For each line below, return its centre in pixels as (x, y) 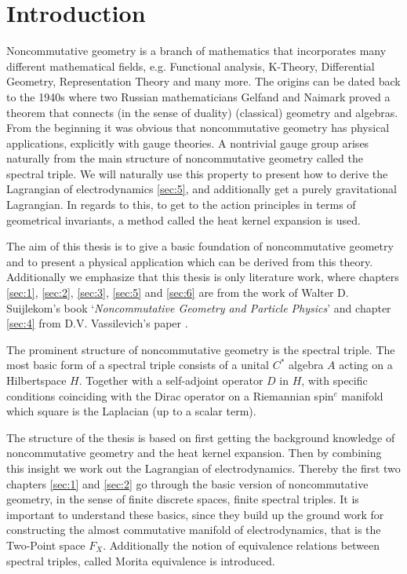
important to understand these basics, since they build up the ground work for (195, 514)
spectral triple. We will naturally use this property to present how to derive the (197, 173)
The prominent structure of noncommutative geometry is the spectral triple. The (201, 349)
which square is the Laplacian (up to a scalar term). (131, 411)
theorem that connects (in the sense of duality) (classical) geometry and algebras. (202, 112)
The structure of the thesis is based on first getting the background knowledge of (201, 437)
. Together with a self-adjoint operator (171, 380)
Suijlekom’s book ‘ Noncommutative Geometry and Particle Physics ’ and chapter (199, 307)
